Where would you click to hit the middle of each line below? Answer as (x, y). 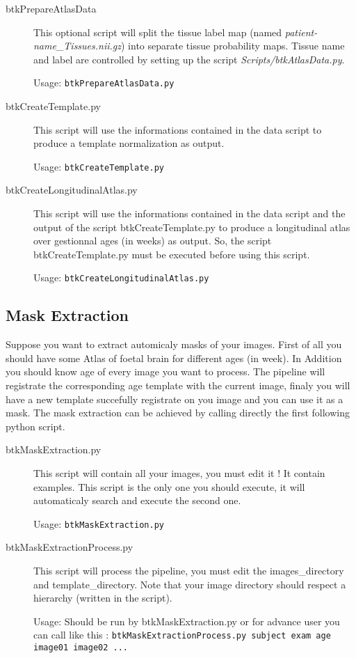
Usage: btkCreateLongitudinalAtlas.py (121, 277)
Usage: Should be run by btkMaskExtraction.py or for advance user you (187, 621)
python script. (35, 426)
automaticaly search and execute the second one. (137, 500)
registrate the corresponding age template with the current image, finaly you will (178, 385)
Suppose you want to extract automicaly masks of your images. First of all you (174, 344)
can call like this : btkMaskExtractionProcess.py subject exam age (182, 635)
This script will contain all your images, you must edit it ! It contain (179, 473)
